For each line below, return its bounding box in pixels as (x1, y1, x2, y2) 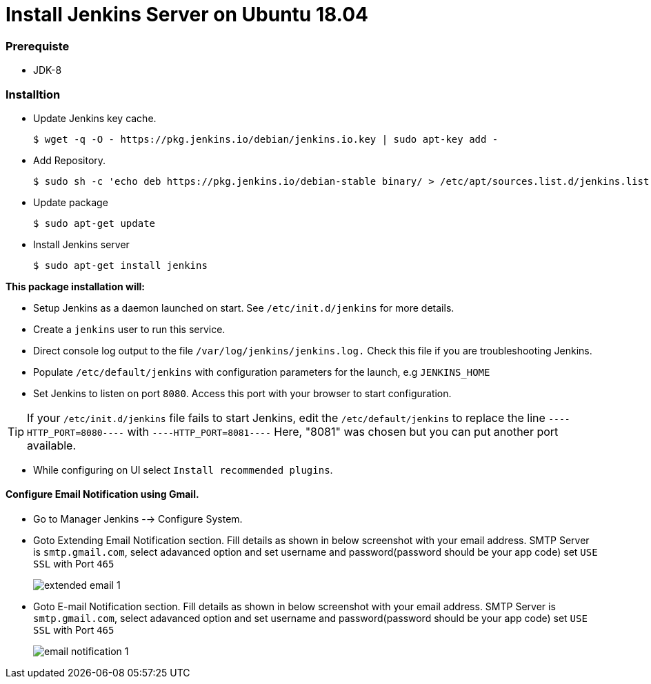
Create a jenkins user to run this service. (33, 323, 226, 335)
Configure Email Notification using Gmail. (6, 488, 199, 501)
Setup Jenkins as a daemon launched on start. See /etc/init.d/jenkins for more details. (33, 301, 454, 314)
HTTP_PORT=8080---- (27, 427, 124, 438)
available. (27, 438, 76, 452)
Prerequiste (6, 39, 70, 53)
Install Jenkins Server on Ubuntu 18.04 (6, 3, 368, 26)
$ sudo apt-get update (33, 217, 156, 229)
